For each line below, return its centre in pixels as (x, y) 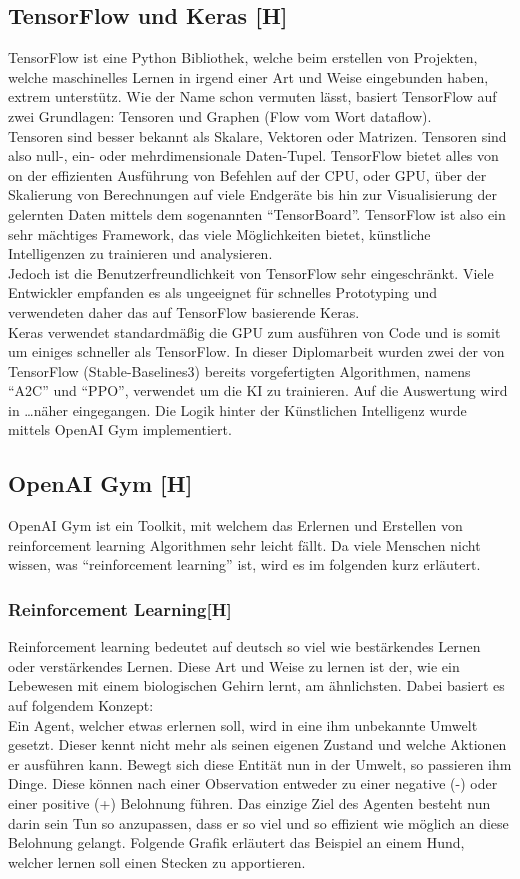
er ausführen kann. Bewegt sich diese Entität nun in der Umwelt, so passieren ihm (260, 763)
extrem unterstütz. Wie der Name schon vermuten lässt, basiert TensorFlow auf (252, 96)
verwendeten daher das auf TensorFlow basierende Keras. (184, 311)
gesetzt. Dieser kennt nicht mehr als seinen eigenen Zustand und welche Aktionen (257, 744)
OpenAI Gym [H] (100, 483)
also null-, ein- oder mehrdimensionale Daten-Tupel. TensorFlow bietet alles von (253, 155)
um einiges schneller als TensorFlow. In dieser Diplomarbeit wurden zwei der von (256, 351)
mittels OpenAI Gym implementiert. (120, 429)
